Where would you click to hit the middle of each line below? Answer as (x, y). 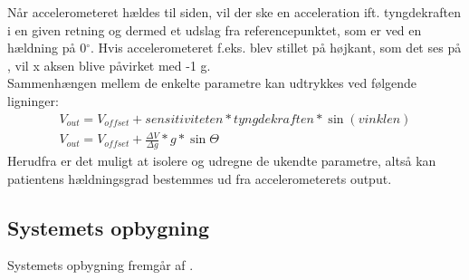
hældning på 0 (47, 48)
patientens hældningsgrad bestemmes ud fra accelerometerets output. (200, 178)
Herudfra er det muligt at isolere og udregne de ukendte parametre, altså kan (222, 160)
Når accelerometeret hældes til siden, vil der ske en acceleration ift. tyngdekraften (234, 12)
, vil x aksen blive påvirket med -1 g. (109, 65)
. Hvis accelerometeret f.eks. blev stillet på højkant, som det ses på (276, 48)
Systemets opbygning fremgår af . (100, 265)
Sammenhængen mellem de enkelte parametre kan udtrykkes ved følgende (212, 83)
